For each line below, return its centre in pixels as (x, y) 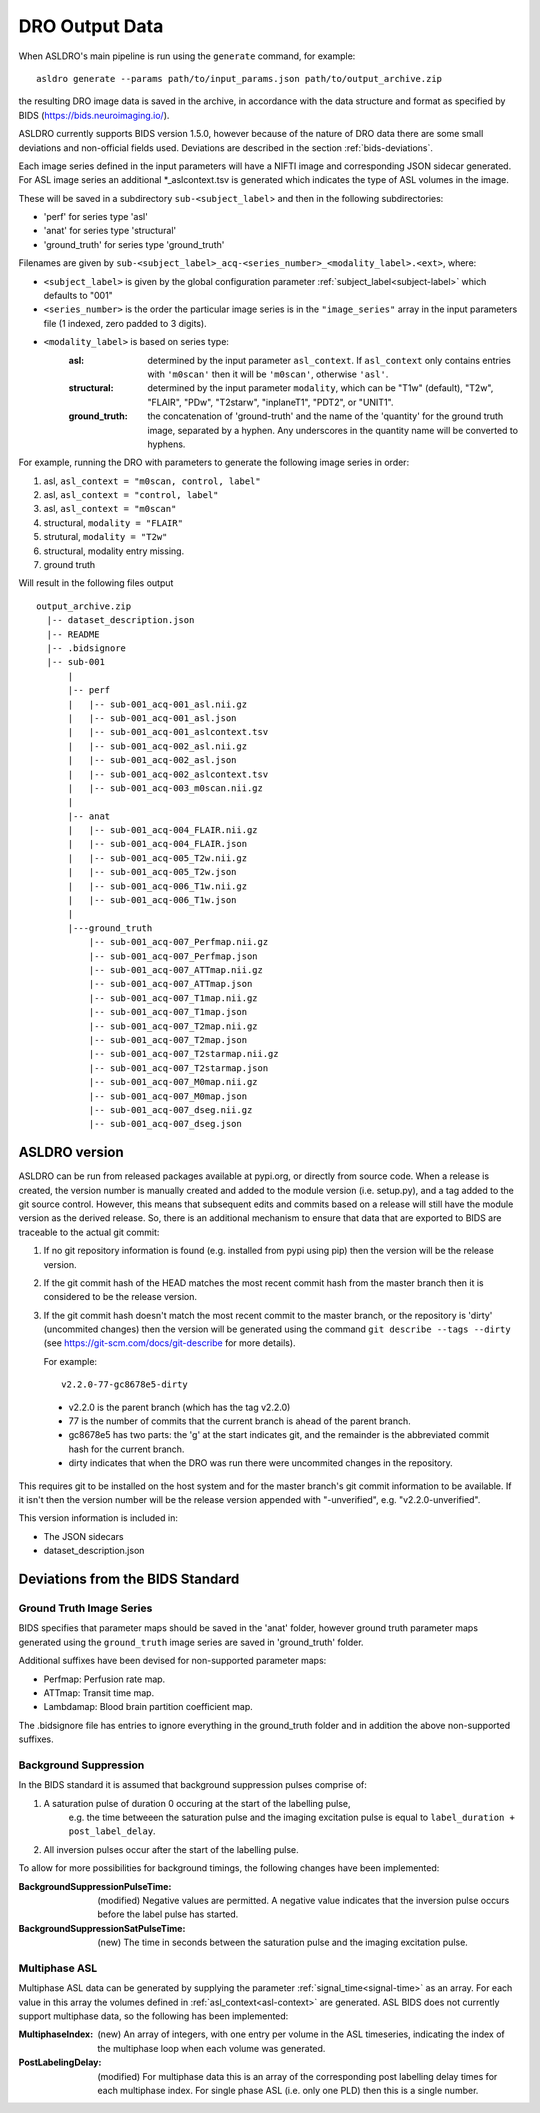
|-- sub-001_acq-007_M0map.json (168, 1096)
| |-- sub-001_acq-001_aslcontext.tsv (168, 732)
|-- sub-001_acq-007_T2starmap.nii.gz (183, 1054)
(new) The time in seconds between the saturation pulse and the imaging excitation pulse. (283, 1942)
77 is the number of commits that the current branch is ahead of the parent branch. (240, 1421)
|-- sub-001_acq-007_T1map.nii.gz (173, 998)
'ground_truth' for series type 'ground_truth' (134, 244)
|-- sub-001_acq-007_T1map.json (168, 1012)
